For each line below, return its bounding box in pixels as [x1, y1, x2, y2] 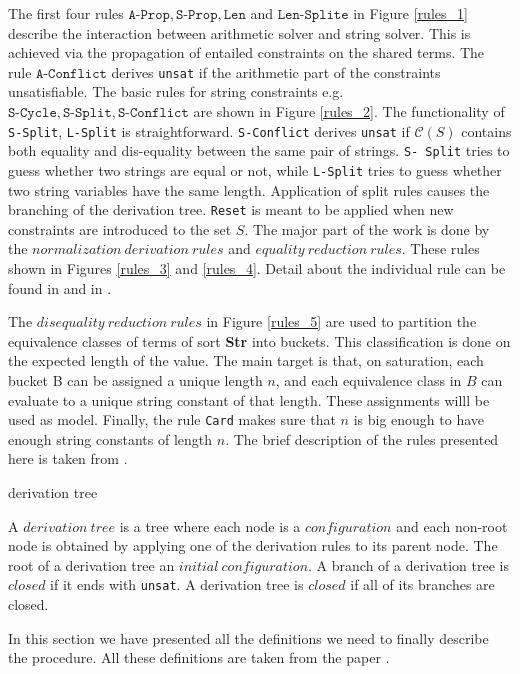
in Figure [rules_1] [353, 3, 468, 23]
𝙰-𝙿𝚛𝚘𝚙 [128, 8, 170, 22]
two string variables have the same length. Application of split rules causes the [8, 179, 490, 200]
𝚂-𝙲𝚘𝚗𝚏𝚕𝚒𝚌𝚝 [118, 106, 189, 121]
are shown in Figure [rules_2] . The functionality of [193, 101, 505, 122]
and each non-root [396, 515, 508, 536]
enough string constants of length [8, 428, 213, 449]
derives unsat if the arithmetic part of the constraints [111, 61, 441, 82]
